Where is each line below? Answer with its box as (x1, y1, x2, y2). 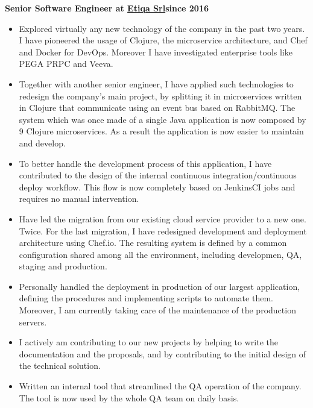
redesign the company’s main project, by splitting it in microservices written (19, 89, 302, 102)
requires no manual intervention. (19, 192, 139, 205)
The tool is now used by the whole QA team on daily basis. (19, 391, 239, 404)
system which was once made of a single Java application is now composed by (19, 113, 306, 125)
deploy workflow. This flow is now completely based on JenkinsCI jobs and (19, 180, 296, 193)
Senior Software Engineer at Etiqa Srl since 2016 (5, 2, 209, 14)
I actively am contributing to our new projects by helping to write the (19, 336, 278, 348)
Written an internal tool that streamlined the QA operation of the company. (19, 380, 302, 392)
